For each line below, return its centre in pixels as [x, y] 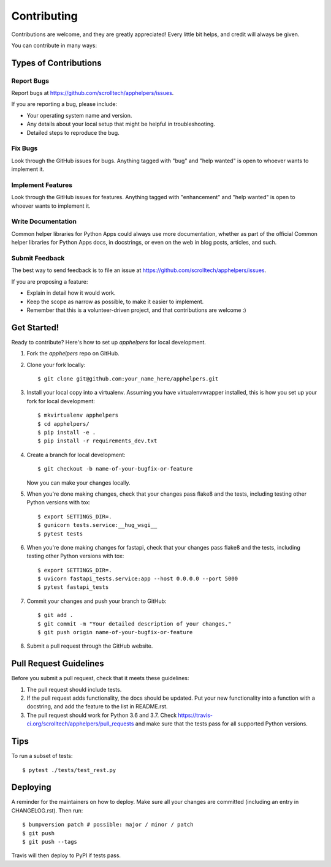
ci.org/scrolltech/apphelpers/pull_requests [80, 724]
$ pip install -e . [67, 432]
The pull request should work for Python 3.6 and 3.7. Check [102, 715]
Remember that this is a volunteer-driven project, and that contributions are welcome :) [136, 310]
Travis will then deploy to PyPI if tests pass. [66, 855]
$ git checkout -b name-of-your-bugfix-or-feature [115, 469]
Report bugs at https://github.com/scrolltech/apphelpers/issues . [93, 93]
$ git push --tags [50, 842]
